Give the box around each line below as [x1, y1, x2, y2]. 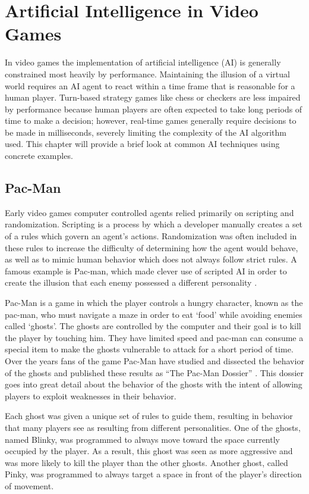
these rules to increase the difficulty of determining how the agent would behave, [5, 241, 298, 254]
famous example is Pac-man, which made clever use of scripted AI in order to [5, 264, 287, 277]
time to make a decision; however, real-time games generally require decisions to [5, 114, 297, 127]
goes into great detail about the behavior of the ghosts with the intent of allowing [5, 378, 302, 390]
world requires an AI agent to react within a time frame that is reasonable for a [5, 79, 295, 92]
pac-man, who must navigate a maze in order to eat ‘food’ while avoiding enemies [5, 308, 302, 320]
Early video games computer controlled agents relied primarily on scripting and [5, 206, 294, 218]
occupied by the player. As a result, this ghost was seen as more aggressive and [5, 445, 293, 457]
